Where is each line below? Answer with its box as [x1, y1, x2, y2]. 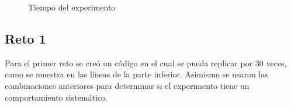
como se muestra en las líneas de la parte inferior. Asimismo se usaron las [5, 68, 268, 80]
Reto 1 [5, 29, 46, 47]
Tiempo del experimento [28, 1, 116, 13]
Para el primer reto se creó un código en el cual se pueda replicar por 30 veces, [5, 56, 287, 69]
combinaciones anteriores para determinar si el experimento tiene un [5, 79, 250, 91]
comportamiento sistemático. [5, 91, 108, 103]
